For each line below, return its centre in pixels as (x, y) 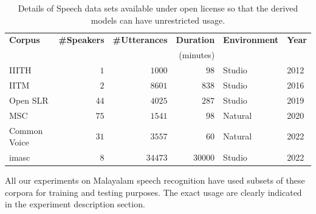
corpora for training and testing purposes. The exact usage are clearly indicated (153, 192)
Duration (195, 40)
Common (26, 130)
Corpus (25, 40)
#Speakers (81, 40)
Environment (251, 40)
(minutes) (197, 55)
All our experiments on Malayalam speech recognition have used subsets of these (155, 180)
